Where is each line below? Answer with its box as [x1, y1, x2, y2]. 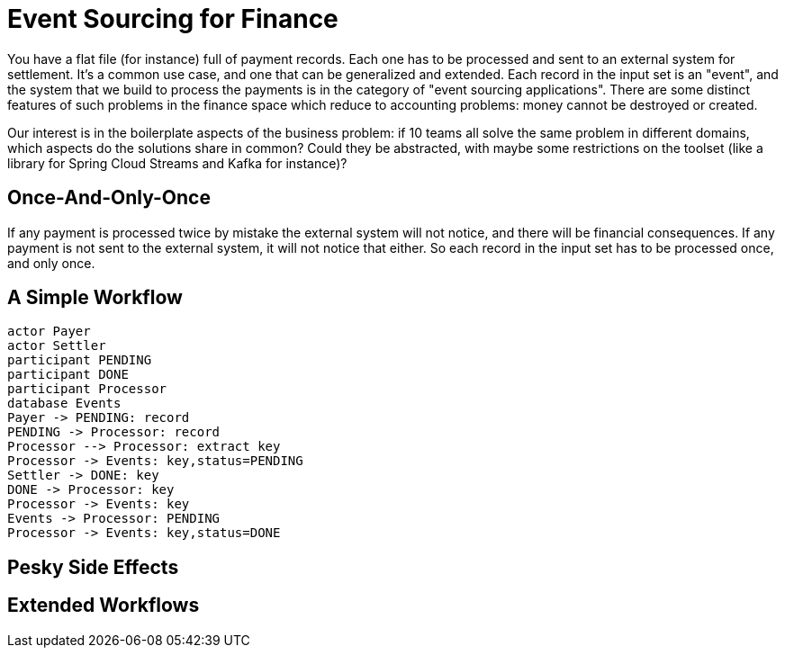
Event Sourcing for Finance [7, 4, 338, 34]
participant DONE [7, 367, 129, 382]
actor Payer [7, 324, 91, 339]
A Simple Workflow [7, 286, 183, 310]
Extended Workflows [7, 594, 200, 617]
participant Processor [7, 381, 167, 397]
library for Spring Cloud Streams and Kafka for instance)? [7, 155, 347, 171]
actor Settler [7, 338, 106, 354]
